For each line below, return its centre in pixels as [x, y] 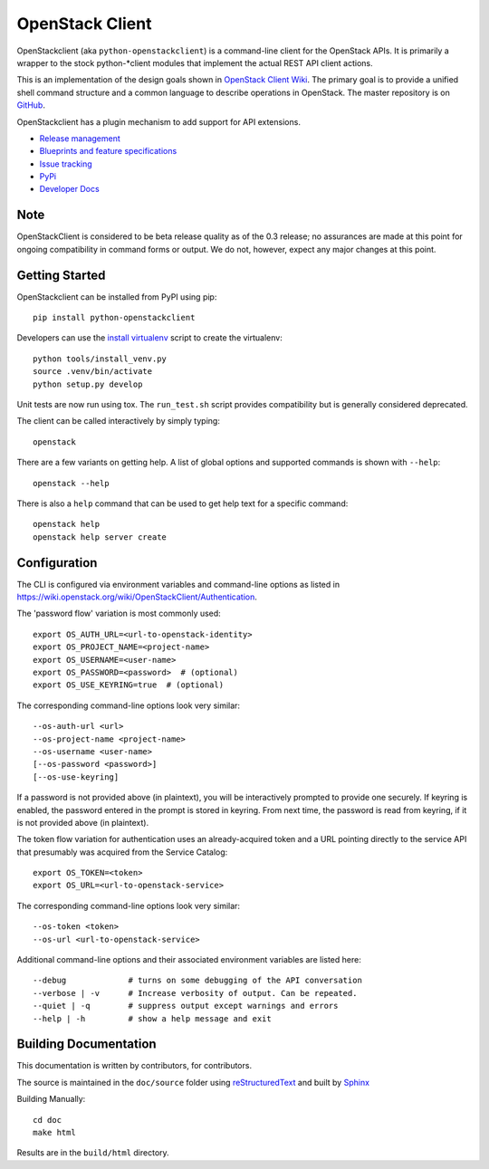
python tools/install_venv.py [100, 359]
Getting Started [61, 275]
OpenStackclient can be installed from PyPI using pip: [117, 297]
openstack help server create [100, 537]
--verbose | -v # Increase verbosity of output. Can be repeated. [195, 993]
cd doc [48, 1120]
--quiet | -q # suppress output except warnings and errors [186, 1006]
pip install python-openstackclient [114, 318]
